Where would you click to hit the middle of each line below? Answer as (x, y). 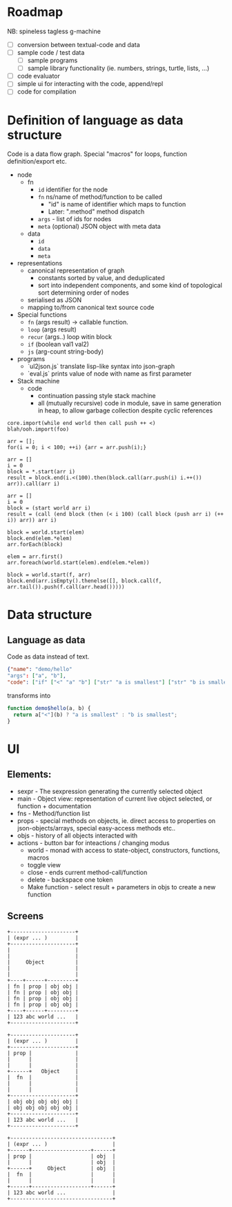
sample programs (52, 60)
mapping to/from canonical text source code (91, 307)
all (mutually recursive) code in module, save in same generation (129, 403)
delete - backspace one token (70, 879)
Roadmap (35, 12)
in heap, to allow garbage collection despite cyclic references (125, 410)
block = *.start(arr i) (41, 472)
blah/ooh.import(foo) (38, 429)
